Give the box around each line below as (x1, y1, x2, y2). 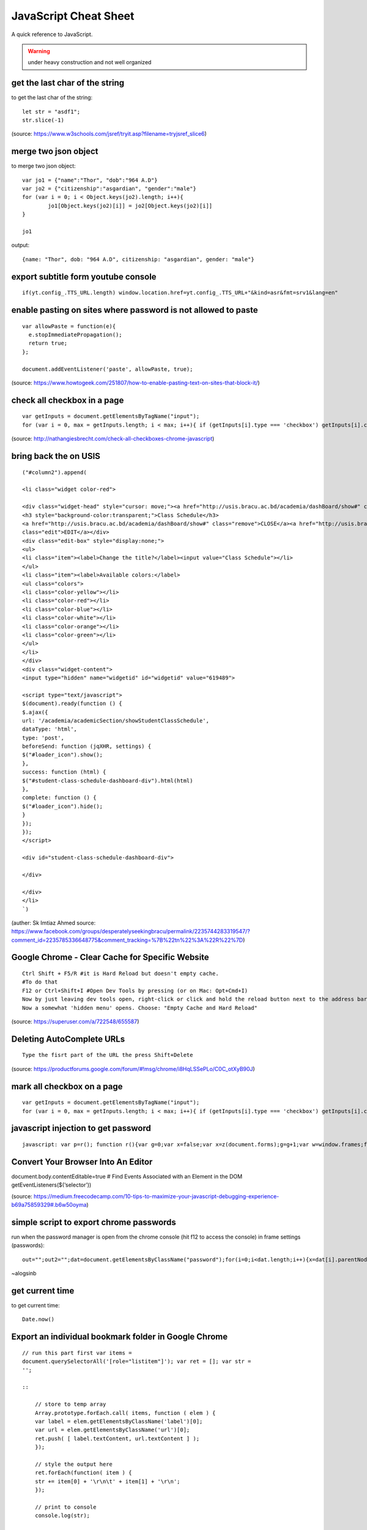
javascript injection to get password (11, 1123, 151, 1133)
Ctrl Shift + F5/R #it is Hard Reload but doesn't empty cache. (22, 970, 220, 977)
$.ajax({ (22, 709, 48, 715)
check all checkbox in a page (11, 395, 124, 405)
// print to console (34, 1503, 97, 1510)
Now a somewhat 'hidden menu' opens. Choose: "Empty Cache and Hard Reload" (22, 1004, 258, 1011)
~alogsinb (11, 1270, 37, 1277)
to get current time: (11, 1302, 61, 1309)
